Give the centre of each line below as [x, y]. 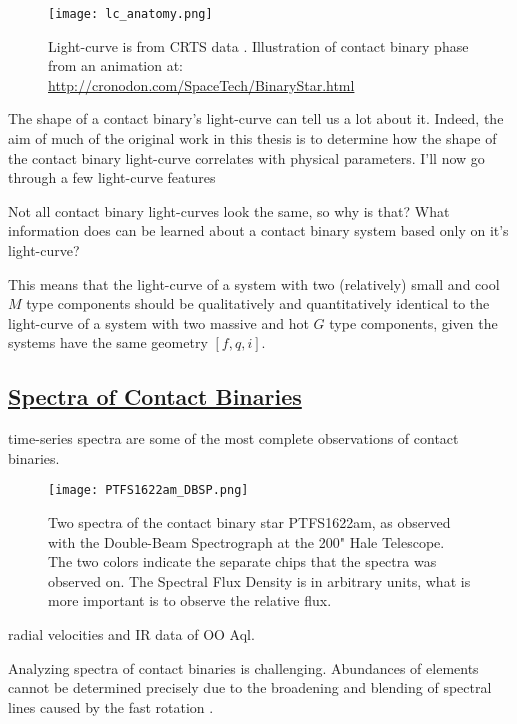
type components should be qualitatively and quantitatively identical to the [258, 303]
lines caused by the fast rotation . [111, 706]
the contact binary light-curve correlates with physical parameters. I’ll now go [246, 157]
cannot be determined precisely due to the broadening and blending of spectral [250, 687]
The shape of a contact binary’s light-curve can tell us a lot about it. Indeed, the [256, 118]
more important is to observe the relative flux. [190, 600]
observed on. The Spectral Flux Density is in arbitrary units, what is [259, 580]
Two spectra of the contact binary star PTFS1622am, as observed [249, 522]
